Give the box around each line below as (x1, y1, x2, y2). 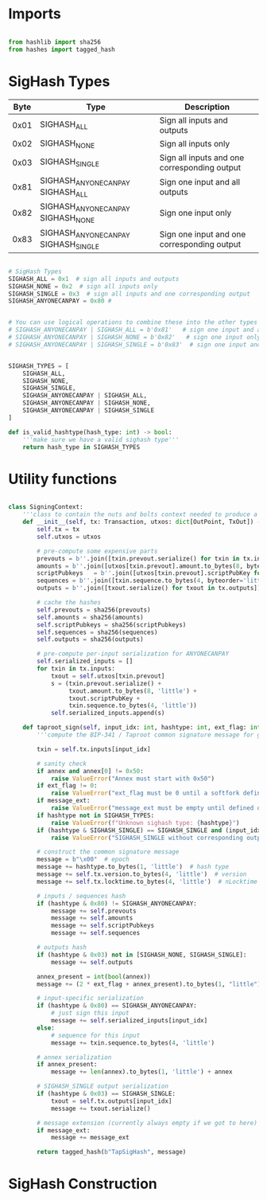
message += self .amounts (50, 914, 133, 922)
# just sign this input (50, 1009, 130, 1018)
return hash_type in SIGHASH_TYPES (22, 443, 141, 451)
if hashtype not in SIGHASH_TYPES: (37, 811, 155, 819)
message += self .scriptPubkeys (50, 921, 155, 930)
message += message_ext (50, 1134, 130, 1142)
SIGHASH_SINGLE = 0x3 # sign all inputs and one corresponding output (8, 290, 250, 298)
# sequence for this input (50, 1031, 141, 1039)
